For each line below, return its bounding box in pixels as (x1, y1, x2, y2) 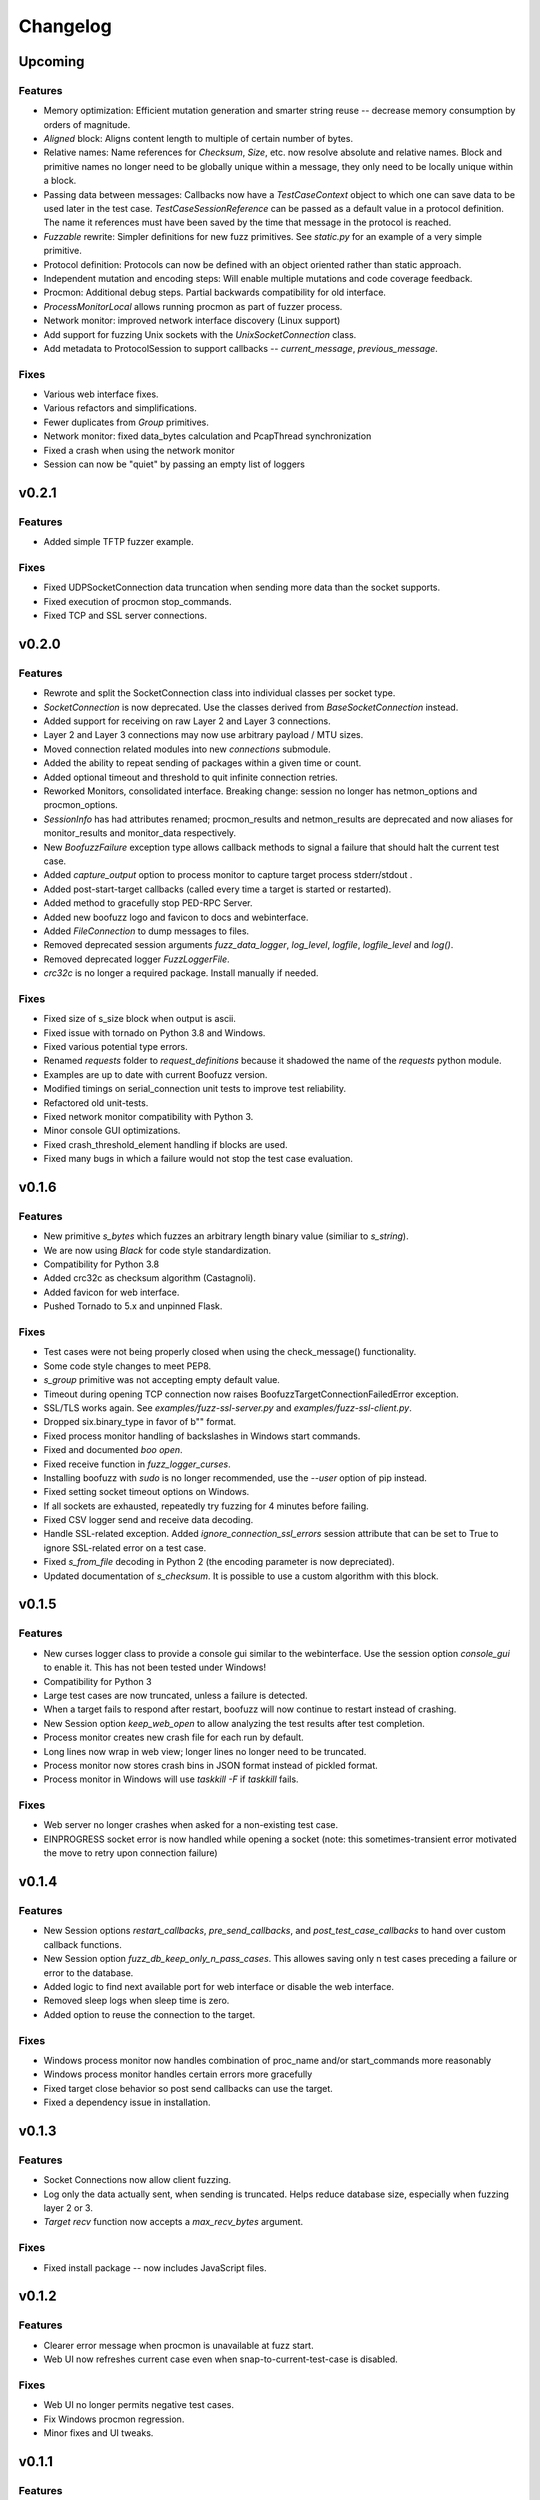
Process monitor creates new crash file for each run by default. (43, 1731, 304, 1744)
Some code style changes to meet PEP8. (43, 1360, 212, 1372)
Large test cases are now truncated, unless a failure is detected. (43, 1689, 309, 1701)
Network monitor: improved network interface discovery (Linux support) (43, 315, 341, 327)
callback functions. (43, 1938, 122, 1950)
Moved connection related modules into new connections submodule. (43, 743, 332, 755)
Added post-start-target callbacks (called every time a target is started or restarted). (43, 883, 392, 895)
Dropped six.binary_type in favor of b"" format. (43, 1416, 237, 1428)
